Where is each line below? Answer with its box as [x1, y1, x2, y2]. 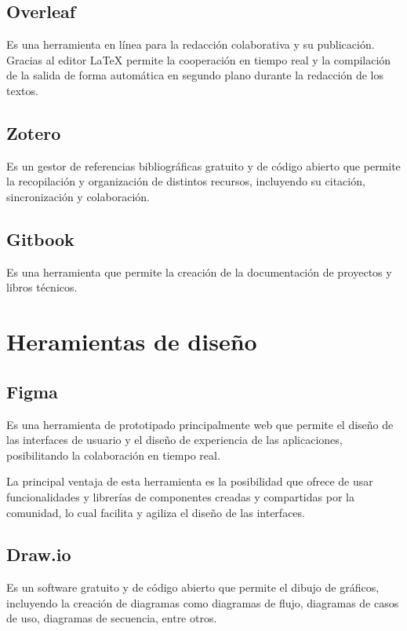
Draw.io [6, 542, 71, 567]
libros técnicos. [6, 279, 78, 295]
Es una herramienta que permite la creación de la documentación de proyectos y [6, 263, 392, 280]
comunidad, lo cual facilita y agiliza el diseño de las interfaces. [6, 504, 305, 520]
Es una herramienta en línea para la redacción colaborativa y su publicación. [6, 36, 375, 53]
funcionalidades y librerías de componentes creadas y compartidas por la [6, 488, 354, 504]
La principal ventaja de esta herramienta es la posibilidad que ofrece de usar [6, 473, 373, 490]
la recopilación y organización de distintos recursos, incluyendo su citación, [6, 173, 365, 189]
